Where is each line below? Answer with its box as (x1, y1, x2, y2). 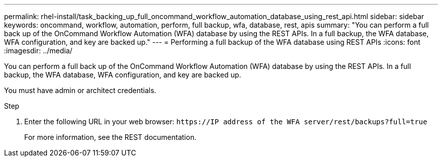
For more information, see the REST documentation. (24, 133, 197, 141)
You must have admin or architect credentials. (4, 86, 156, 95)
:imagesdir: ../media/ (4, 46, 73, 55)
